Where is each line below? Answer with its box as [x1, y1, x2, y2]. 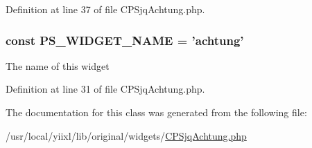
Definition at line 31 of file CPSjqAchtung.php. [6, 82, 205, 96]
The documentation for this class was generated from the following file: [6, 105, 307, 119]
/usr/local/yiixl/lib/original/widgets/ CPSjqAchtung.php [6, 128, 247, 142]
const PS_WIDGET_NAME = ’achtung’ [6, 31, 244, 48]
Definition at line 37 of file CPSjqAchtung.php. [6, 2, 205, 16]
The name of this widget [6, 58, 110, 73]
